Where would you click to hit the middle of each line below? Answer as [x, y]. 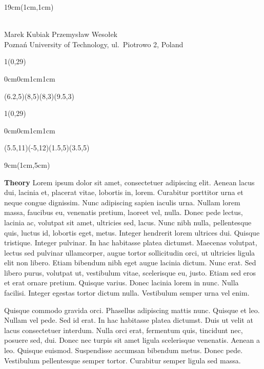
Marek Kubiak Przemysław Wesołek [61, 34]
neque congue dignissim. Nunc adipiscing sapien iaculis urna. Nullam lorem [122, 202]
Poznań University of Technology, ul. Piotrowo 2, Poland [94, 44]
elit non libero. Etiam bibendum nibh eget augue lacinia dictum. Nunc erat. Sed [130, 263]
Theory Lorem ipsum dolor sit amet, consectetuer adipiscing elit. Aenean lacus [129, 182]
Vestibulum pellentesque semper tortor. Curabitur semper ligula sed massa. [123, 360]
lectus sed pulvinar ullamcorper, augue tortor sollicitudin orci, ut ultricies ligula [130, 252]
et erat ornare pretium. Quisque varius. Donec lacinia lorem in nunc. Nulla [121, 283]
